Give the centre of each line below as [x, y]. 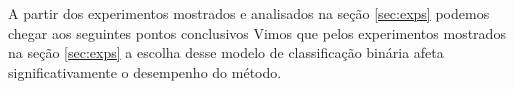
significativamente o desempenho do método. [145, 71]
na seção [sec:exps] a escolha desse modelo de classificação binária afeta [226, 52]
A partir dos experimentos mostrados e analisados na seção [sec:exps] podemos [249, 13]
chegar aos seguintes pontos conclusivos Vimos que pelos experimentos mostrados [257, 32]
